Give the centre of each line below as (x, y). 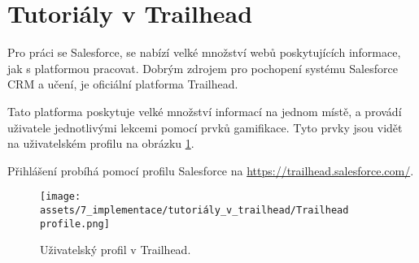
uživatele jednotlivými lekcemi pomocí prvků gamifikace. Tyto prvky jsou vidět (205, 127)
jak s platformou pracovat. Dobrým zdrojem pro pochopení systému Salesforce (203, 68)
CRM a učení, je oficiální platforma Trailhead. (123, 84)
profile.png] (75, 224)
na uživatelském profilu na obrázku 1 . (101, 143)
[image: (61, 197)
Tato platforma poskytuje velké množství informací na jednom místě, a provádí (205, 111)
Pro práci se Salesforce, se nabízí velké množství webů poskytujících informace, (204, 52)
